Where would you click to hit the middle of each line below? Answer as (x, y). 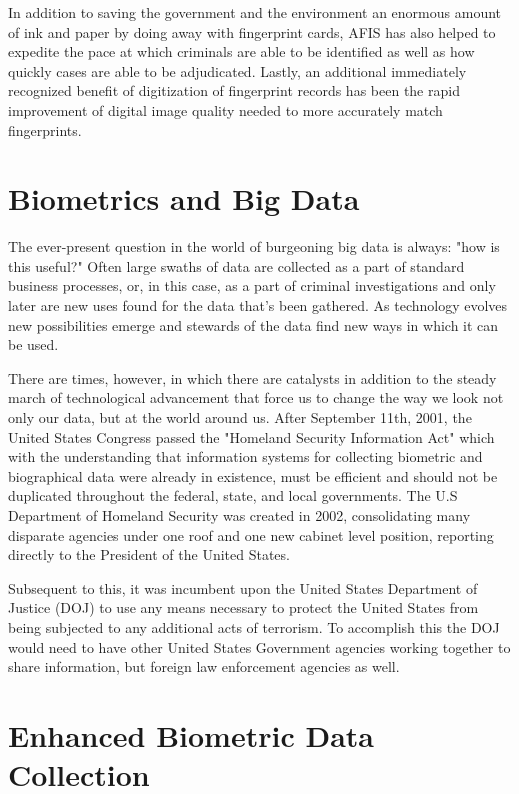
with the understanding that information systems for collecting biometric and (245, 456)
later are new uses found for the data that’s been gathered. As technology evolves (258, 305)
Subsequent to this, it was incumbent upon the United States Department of (243, 587)
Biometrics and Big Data (184, 198)
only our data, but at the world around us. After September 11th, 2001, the (240, 417)
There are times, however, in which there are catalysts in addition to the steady (252, 377)
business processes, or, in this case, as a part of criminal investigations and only (252, 285)
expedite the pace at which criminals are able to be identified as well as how (241, 51)
